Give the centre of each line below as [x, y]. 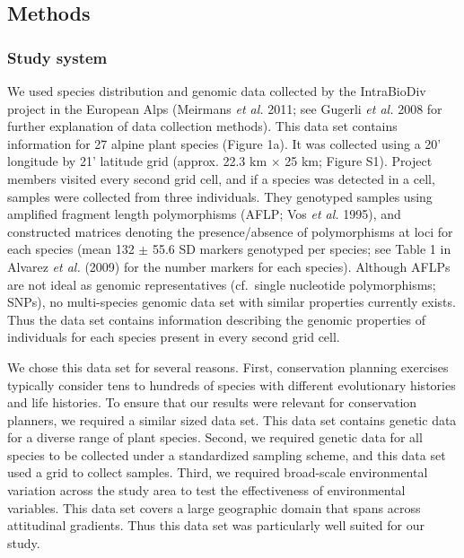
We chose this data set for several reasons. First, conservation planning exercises [228, 366]
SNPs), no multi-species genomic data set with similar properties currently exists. [232, 302]
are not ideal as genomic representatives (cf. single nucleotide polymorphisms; [222, 284]
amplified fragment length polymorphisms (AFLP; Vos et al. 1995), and [204, 214]
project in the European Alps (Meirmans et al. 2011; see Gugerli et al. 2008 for [225, 108]
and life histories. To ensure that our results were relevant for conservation [212, 402]
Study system [57, 57]
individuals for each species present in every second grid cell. [174, 337]
